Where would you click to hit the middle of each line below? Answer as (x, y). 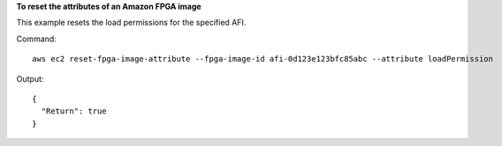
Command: (36, 39)
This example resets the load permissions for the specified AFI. (131, 23)
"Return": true (74, 111)
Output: (30, 78)
